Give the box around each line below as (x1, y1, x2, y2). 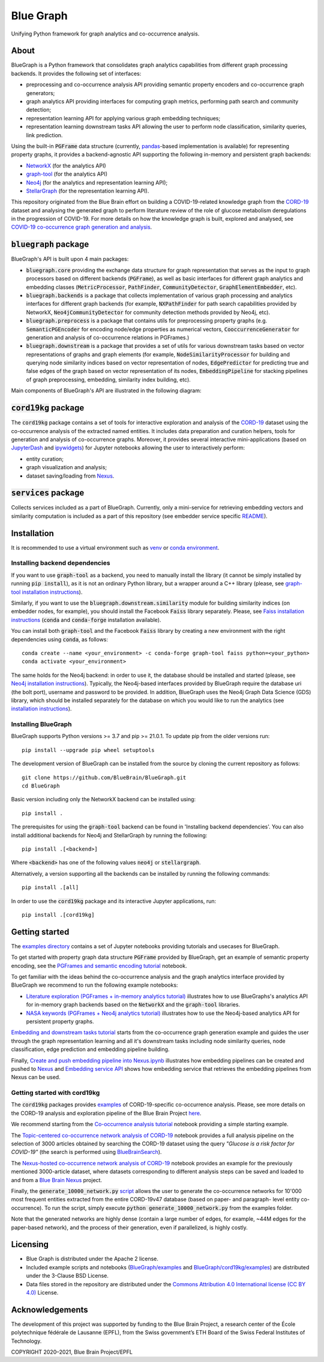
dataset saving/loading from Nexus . (26, 472, 115, 479)
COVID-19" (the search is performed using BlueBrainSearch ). (11, 1148, 162, 1156)
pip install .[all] (22, 884, 79, 891)
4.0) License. (26, 1289, 59, 1296)
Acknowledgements (11, 1304, 88, 1314)
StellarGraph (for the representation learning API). (26, 187, 149, 194)
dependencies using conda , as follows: (11, 635, 108, 643)
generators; (26, 89, 55, 96)
